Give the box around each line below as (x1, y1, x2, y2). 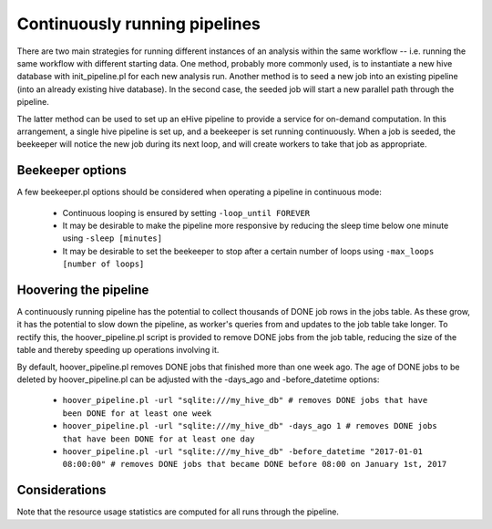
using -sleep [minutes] (62, 233, 163, 244)
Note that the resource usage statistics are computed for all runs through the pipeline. (16, 506, 339, 517)
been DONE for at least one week (62, 408, 212, 419)
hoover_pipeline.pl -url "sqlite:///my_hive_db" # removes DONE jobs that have (62, 395, 428, 406)
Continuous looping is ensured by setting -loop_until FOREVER (62, 207, 311, 218)
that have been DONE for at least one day (62, 433, 255, 444)
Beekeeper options (16, 162, 128, 178)
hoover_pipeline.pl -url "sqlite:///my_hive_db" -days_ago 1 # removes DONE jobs (62, 420, 437, 431)
